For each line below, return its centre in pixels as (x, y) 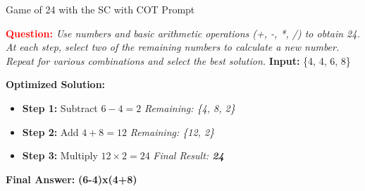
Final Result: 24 (188, 155)
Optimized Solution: (56, 84)
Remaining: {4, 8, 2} (190, 107)
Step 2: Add (50, 131)
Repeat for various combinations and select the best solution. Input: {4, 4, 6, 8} (178, 60)
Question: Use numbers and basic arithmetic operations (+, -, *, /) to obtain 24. (183, 33)
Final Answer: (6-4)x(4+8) (72, 179)
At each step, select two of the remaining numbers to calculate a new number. (173, 47)
